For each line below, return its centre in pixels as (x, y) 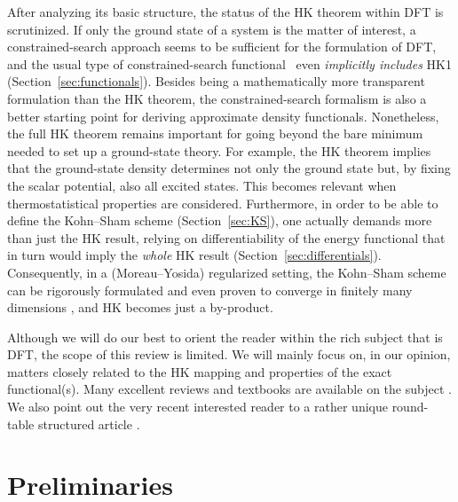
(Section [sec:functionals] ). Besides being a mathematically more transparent (216, 81)
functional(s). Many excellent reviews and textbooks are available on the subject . (229, 389)
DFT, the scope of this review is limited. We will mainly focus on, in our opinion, (229, 354)
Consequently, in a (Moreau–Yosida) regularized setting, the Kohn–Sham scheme (227, 272)
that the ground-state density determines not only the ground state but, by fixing (229, 168)
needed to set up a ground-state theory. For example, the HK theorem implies (219, 150)
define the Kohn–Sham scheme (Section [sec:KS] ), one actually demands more (220, 220)
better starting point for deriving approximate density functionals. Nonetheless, (223, 116)
